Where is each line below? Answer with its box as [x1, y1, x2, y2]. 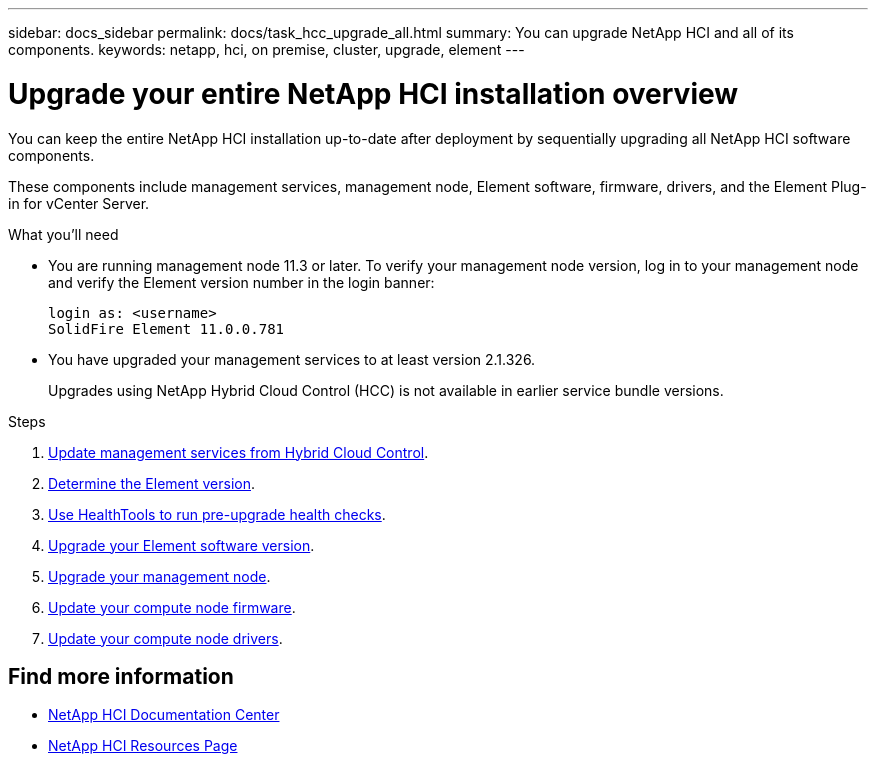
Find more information [8, 663, 234, 689]
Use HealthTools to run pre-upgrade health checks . [48, 505, 386, 523]
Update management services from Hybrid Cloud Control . [48, 443, 429, 461]
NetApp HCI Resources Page [48, 737, 238, 755]
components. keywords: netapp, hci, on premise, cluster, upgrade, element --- [8, 41, 525, 58]
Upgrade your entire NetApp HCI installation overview [8, 76, 739, 111]
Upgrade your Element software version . [48, 536, 315, 554]
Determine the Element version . [48, 474, 256, 492]
